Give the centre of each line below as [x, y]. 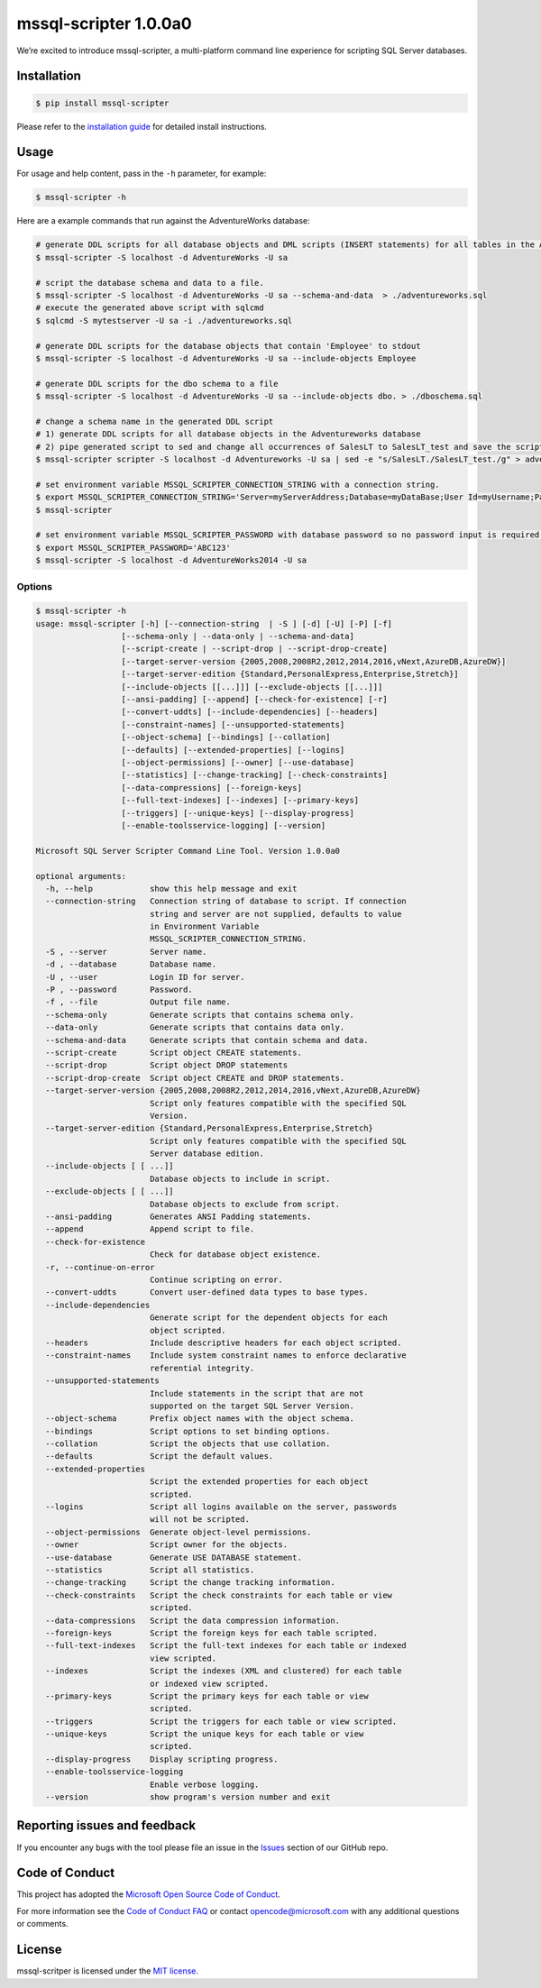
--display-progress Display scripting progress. [162, 1759]
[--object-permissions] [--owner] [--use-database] [238, 762]
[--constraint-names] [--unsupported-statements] [233, 724]
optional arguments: [81, 876]
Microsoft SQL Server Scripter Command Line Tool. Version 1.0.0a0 [188, 851]
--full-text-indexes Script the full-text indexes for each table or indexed [226, 1646]
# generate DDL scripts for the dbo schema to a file [157, 384]
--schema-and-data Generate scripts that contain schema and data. [207, 1040]
